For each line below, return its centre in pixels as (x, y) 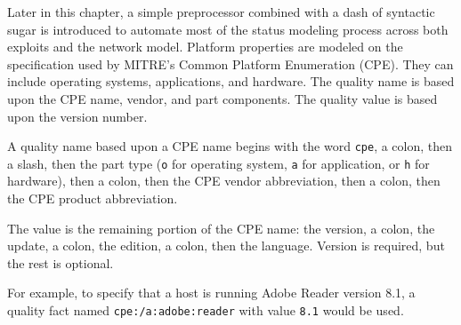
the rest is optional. (61, 262)
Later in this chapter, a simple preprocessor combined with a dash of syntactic (221, 12)
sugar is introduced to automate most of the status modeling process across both (228, 29)
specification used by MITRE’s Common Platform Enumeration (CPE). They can (230, 63)
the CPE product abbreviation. (93, 198)
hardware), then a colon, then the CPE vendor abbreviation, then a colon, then (224, 181)
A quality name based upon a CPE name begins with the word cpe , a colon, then (230, 146)
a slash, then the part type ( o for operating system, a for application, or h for (218, 163)
